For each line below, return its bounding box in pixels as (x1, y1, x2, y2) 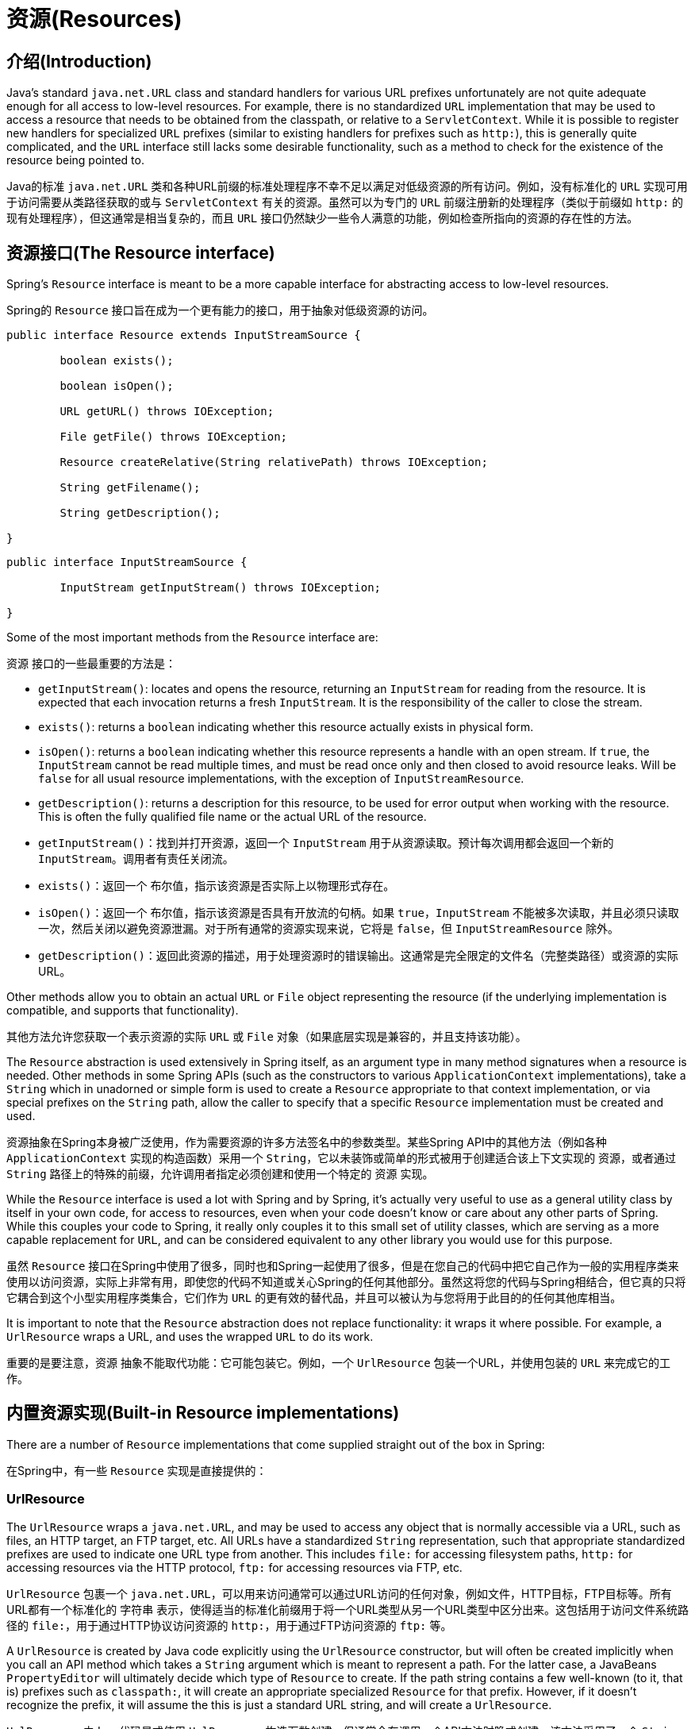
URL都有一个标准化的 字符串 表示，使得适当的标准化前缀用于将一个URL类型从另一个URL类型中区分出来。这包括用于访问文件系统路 (6, 1602, 689, 1616)
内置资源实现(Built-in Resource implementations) (6, 1403, 400, 1423)
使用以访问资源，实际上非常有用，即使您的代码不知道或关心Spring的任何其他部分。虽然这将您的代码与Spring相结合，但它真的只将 (6, 1275, 686, 1289)
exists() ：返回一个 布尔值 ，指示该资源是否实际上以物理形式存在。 (38, 879, 395, 893)
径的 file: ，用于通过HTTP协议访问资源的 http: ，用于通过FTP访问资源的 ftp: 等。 (6, 1618, 452, 1632)
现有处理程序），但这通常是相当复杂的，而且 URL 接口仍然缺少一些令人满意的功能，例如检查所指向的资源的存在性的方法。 (6, 211, 639, 225)
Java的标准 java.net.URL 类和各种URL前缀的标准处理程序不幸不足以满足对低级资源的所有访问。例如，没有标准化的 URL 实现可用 (6, 179, 688, 194)
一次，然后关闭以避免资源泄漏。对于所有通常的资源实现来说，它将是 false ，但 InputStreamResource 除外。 (38, 922, 620, 936)
